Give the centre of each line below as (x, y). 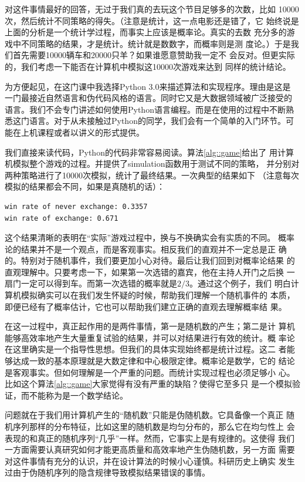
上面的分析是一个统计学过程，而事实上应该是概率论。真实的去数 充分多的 (146, 32)
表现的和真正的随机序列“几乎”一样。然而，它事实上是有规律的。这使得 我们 (150, 438)
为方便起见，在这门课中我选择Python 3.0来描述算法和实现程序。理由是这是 (148, 86)
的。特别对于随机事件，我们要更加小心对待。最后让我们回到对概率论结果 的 (150, 260)
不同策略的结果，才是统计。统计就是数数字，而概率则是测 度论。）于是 (156, 43)
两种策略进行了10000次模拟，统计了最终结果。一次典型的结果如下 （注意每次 (152, 175)
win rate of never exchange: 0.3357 (76, 206)
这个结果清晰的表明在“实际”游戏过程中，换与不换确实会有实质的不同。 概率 (150, 237)
